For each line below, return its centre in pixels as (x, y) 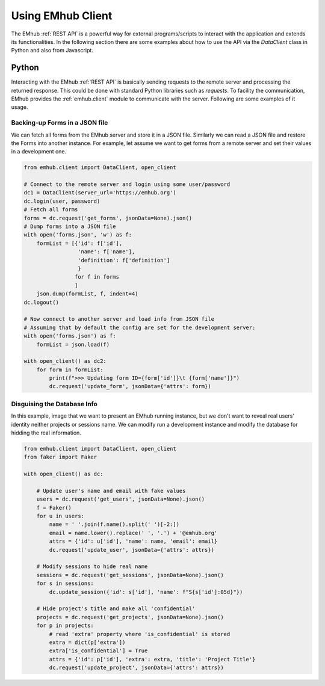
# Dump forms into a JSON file (70, 227)
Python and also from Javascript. (52, 51)
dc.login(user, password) (62, 201)
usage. (20, 107)
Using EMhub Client (62, 16)
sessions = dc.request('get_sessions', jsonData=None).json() (130, 575)
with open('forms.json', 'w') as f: (78, 235)
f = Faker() (54, 508)
